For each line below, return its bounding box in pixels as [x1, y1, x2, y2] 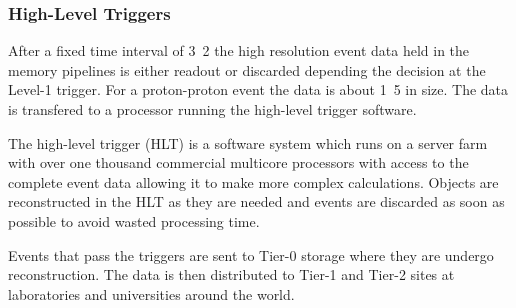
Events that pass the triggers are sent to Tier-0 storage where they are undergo [8, 244, 494, 265]
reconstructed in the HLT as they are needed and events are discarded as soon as [8, 191, 505, 212]
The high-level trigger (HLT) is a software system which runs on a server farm [8, 132, 488, 153]
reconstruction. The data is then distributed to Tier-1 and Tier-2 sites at [8, 264, 455, 285]
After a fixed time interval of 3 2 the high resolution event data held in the [8, 40, 470, 61]
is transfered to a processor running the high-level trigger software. [8, 99, 417, 119]
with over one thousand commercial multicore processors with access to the [8, 152, 469, 173]
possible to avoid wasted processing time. [8, 210, 260, 231]
